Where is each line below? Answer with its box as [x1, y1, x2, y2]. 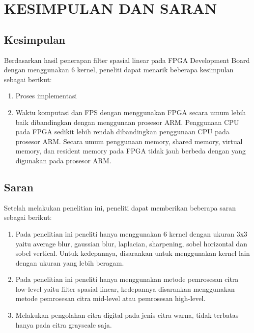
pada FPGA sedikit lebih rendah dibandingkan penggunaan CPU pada [15, 126, 229, 137]
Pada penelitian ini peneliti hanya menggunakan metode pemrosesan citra [15, 274, 239, 284]
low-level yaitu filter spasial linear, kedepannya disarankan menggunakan [15, 283, 235, 294]
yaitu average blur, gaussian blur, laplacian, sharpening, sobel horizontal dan [15, 238, 247, 248]
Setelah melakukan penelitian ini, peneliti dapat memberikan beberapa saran [4, 202, 236, 212]
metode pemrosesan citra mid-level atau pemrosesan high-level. [15, 293, 206, 303]
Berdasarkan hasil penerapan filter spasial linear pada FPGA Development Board [4, 55, 250, 65]
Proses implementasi [15, 91, 77, 101]
